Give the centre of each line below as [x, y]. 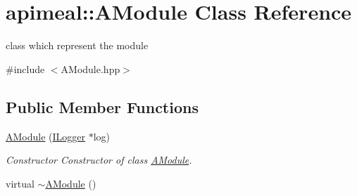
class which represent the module [77, 45]
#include [25, 68]
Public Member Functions [102, 106]
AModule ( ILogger [46, 136]
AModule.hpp [90, 68]
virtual [20, 183]
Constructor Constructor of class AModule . [99, 160]
